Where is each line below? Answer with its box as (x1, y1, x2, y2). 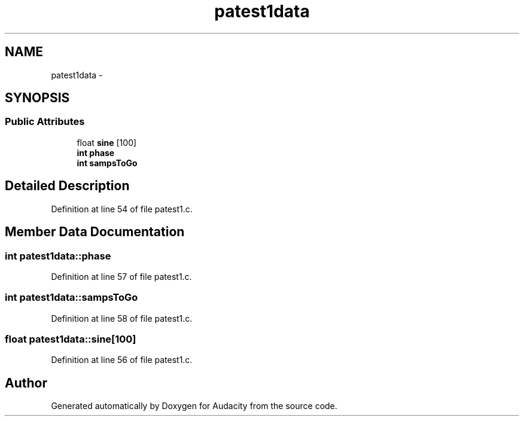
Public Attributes (5, 115, 85, 128)
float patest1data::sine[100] (5, 333, 136, 345)
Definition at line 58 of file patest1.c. (51, 313, 193, 324)
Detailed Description (5, 178, 130, 194)
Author (5, 375, 47, 391)
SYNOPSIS (5, 90, 70, 106)
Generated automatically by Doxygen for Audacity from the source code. (51, 401, 337, 411)
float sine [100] (77, 137, 137, 148)
